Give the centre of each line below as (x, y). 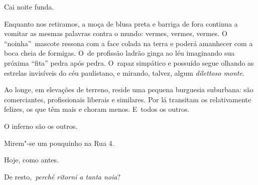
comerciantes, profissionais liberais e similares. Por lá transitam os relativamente (128, 99)
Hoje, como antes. (31, 160)
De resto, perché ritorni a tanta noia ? (62, 176)
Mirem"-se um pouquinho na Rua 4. (59, 143)
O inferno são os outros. (41, 126)
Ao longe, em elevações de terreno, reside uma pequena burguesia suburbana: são (129, 89)
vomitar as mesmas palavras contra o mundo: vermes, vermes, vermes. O (116, 33)
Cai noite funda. (29, 7)
